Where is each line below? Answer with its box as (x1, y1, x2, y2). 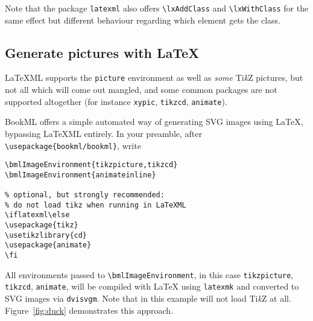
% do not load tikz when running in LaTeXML (5, 200, 186, 209)
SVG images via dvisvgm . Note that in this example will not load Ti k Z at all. (5, 292, 291, 305)
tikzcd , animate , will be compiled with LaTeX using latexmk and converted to (5, 280, 299, 293)
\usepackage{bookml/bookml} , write (5, 139, 141, 151)
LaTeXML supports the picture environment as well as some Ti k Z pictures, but (5, 71, 303, 84)
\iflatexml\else (5, 211, 70, 220)
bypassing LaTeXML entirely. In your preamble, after (5, 127, 202, 139)
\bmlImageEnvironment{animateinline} (5, 170, 156, 179)
